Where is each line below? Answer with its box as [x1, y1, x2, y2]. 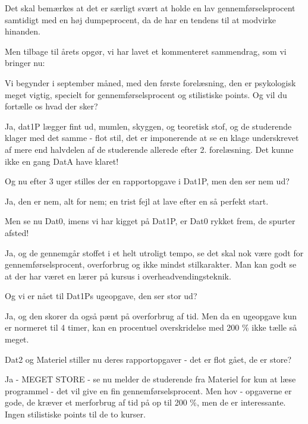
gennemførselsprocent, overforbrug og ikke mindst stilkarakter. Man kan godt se [5, 258, 297, 271]
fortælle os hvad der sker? [5, 100, 98, 112]
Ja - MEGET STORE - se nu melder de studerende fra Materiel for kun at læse [5, 373, 296, 385]
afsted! [5, 226, 29, 238]
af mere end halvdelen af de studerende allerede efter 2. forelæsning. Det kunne [5, 143, 294, 155]
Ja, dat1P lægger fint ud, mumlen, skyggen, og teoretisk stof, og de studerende [5, 120, 292, 132]
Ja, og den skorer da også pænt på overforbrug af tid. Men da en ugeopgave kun [5, 309, 297, 322]
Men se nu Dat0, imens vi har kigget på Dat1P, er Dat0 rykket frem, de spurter [5, 215, 296, 227]
